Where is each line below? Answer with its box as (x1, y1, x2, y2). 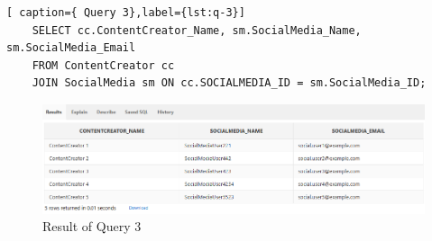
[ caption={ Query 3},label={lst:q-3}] (6, 6, 245, 19)
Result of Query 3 (42, 217, 142, 236)
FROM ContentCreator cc (32, 58, 175, 72)
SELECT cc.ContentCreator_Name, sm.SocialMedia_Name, (32, 23, 362, 37)
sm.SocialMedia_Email (6, 41, 136, 55)
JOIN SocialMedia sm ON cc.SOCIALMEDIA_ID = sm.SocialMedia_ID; (32, 76, 427, 90)
